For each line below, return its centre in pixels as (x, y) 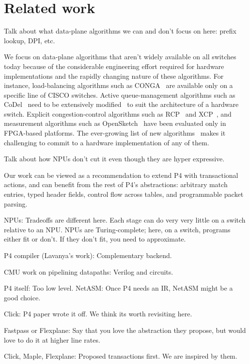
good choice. (22, 297)
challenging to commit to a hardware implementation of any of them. (107, 142)
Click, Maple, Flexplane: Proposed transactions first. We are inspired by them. (121, 356)
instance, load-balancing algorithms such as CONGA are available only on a (118, 85)
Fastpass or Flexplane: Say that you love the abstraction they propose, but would (125, 330)
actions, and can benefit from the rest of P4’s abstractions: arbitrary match (116, 184)
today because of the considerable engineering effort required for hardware (114, 66)
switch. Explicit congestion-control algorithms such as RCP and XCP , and (118, 113)
